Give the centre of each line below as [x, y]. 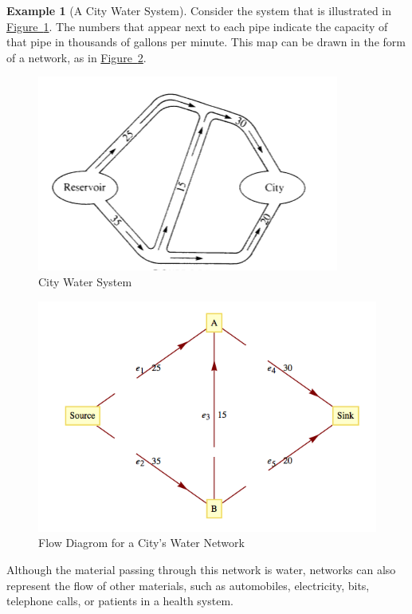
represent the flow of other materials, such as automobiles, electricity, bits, [188, 585]
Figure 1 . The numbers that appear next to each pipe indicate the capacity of [197, 26]
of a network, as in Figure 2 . [77, 57]
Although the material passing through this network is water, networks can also [201, 570]
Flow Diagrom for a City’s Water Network [141, 543]
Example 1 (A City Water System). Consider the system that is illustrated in [199, 10]
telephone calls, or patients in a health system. [120, 601]
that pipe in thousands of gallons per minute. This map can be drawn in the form [206, 42]
